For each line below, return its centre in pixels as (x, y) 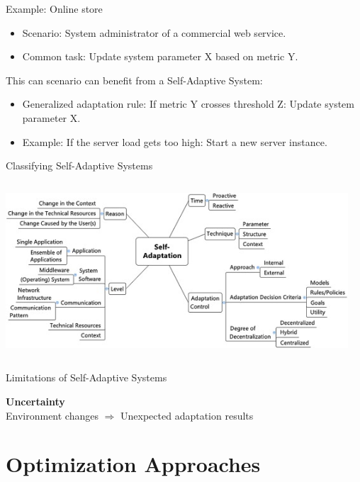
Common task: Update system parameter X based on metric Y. (160, 56)
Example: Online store (54, 9)
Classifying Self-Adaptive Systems (79, 166)
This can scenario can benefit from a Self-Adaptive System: (134, 80)
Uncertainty (35, 402)
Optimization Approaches (133, 464)
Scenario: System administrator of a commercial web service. (154, 32)
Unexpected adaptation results (187, 415)
